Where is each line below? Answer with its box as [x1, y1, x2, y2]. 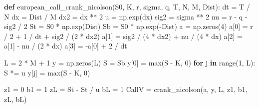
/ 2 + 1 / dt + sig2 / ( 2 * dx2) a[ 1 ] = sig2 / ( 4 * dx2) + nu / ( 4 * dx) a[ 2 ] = [4, 30, 243, 41]
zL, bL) [4, 93, 27, 104]
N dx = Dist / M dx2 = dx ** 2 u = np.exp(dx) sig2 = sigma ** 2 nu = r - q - [4, 11, 248, 21]
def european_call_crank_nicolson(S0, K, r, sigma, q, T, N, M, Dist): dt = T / [4, 1, 250, 11]
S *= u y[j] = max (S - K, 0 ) [4, 67, 90, 77]
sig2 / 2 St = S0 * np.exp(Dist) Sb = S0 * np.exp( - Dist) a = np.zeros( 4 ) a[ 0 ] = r [4, 21, 253, 31]
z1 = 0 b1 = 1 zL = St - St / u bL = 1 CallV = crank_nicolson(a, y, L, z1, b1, [4, 84, 248, 94]
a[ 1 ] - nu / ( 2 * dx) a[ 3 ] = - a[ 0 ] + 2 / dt [4, 40, 127, 51]
